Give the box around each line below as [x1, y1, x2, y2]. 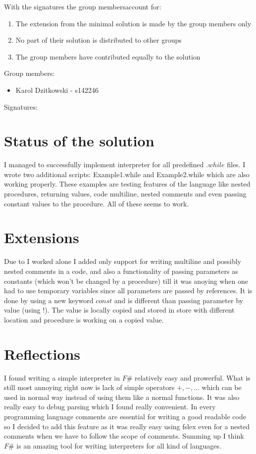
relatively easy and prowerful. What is [135, 372, 251, 383]
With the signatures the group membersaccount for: [4, 1, 161, 11]
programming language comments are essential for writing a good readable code [4, 411, 246, 422]
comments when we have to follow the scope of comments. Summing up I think [4, 431, 244, 441]
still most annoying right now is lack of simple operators [4, 382, 175, 392]
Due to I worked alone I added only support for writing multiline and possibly [4, 256, 241, 266]
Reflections [4, 343, 81, 364]
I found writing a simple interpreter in [4, 372, 120, 383]
